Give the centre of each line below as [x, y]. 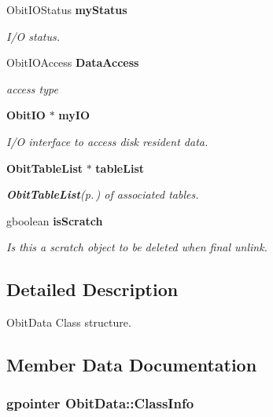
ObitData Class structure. [69, 322]
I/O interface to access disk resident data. [107, 141]
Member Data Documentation [132, 365]
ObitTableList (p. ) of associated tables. [103, 194]
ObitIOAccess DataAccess [73, 62]
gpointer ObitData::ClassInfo [100, 403]
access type [32, 88]
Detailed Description [92, 289]
